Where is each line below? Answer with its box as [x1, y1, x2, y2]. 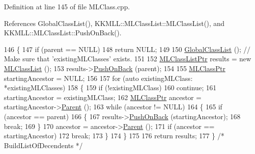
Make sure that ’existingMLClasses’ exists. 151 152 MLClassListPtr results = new [4, 53, 252, 64]
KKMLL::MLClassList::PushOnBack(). [4, 27, 122, 38]
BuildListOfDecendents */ [4, 140, 83, 150]
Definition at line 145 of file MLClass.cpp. [4, 1, 130, 11]
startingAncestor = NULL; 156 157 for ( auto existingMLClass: [4, 73, 193, 83]
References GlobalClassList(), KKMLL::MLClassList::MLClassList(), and [4, 18, 225, 28]
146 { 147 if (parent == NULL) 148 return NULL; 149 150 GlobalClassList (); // [4, 44, 251, 54]
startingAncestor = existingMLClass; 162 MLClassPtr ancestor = [4, 92, 201, 102]
